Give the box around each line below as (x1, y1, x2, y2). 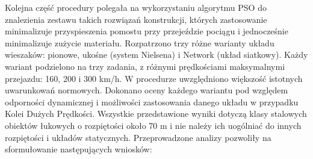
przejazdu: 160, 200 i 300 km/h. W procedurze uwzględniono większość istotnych (5, 72, 303, 84)
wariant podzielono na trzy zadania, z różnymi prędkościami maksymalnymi (5, 60, 285, 72)
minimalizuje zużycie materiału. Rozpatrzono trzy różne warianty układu (5, 36, 274, 49)
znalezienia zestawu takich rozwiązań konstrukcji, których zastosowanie (5, 13, 267, 25)
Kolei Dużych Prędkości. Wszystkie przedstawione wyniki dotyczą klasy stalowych (5, 107, 307, 120)
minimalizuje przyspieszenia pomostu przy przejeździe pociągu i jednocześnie (5, 25, 288, 37)
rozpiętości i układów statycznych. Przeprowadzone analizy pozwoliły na (5, 131, 271, 143)
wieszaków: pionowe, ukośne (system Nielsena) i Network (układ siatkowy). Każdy (5, 48, 308, 61)
